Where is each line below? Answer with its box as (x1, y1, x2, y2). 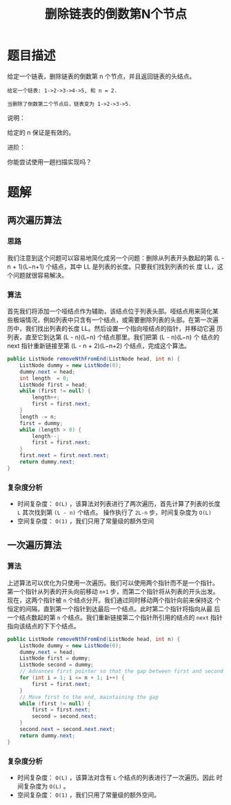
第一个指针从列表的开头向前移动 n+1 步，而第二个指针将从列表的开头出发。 (7, 587, 219, 595)
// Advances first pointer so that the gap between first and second (19, 668, 224, 675)
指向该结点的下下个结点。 (7, 622, 80, 630)
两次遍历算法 (7, 214, 62, 226)
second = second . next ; (32, 713, 97, 720)
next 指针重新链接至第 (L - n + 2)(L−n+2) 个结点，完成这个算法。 (7, 342, 191, 350)
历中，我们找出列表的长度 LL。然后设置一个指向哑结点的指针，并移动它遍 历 (7, 325, 223, 333)
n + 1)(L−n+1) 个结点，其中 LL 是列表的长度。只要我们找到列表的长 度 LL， (7, 262, 217, 271)
